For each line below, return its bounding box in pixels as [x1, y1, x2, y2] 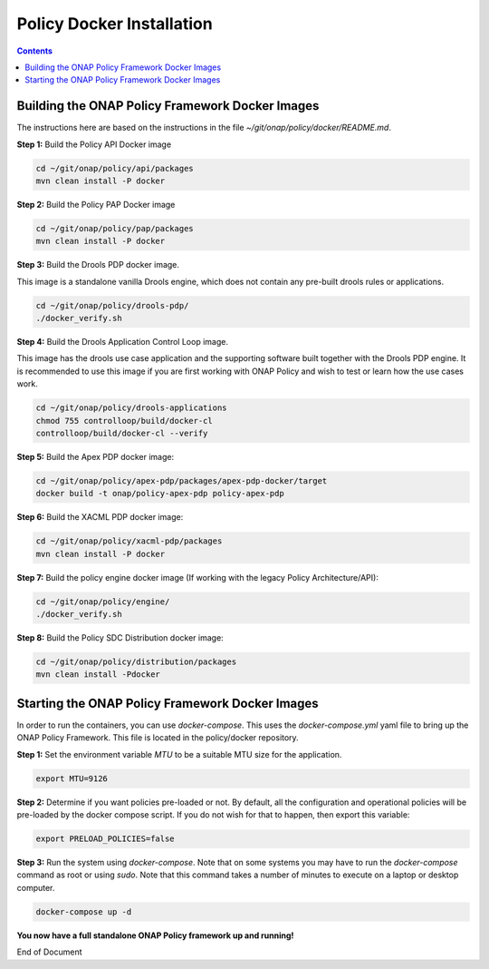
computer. [16, 882, 55, 893]
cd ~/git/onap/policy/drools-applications [35, 403, 227, 413]
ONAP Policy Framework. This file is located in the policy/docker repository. [16, 732, 299, 743]
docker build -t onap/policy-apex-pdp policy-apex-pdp [35, 488, 284, 499]
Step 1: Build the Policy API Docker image [16, 139, 172, 150]
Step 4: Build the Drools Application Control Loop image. [16, 337, 228, 347]
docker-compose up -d [35, 906, 132, 916]
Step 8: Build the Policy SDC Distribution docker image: [16, 632, 224, 643]
